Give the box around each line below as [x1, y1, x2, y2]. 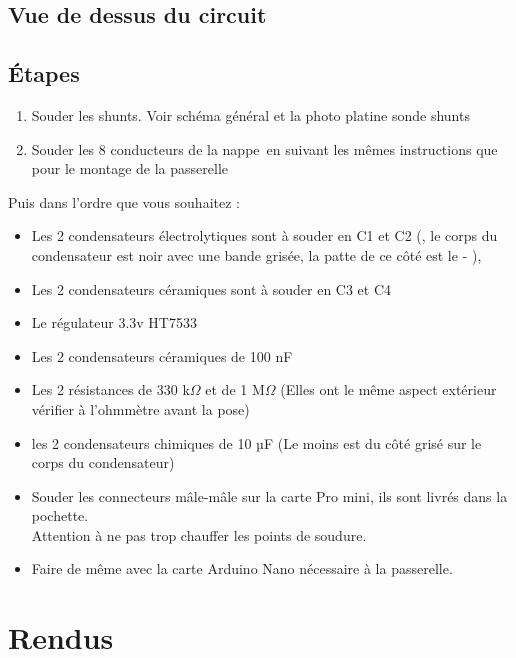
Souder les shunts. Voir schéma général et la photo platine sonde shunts [31, 104, 470, 125]
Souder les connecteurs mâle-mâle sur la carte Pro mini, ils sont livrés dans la [31, 485, 508, 506]
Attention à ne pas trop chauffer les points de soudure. [31, 524, 367, 545]
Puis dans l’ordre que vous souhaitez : [8, 191, 240, 212]
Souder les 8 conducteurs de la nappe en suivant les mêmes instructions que [31, 138, 498, 159]
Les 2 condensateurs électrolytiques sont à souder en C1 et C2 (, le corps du [31, 225, 498, 246]
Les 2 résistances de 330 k [31, 379, 190, 400]
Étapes [8, 58, 80, 89]
